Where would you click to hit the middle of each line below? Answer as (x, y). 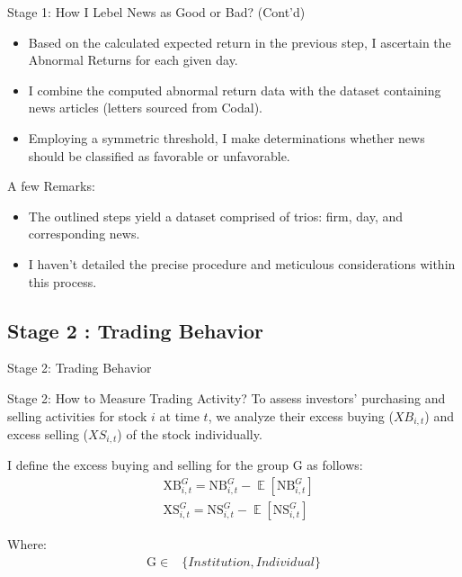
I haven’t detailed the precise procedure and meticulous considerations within (242, 263)
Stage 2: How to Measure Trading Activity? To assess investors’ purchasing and (227, 397)
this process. (62, 281)
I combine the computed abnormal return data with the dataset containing (235, 90)
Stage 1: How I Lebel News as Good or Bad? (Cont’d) (156, 12)
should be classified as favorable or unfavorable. (159, 155)
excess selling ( (48, 433)
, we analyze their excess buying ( (301, 415)
